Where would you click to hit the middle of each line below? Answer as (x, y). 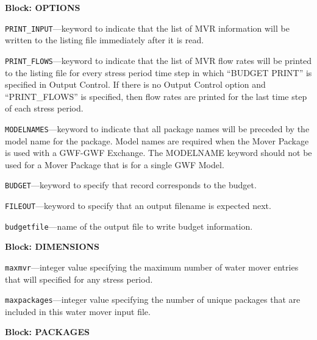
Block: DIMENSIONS (52, 246)
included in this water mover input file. (78, 311)
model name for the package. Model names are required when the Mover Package (157, 140)
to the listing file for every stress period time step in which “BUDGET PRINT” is (158, 72)
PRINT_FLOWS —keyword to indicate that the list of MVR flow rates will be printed (158, 60)
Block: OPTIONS (43, 7)
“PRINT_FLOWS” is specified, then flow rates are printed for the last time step (156, 96)
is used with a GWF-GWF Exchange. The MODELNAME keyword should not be (158, 153)
